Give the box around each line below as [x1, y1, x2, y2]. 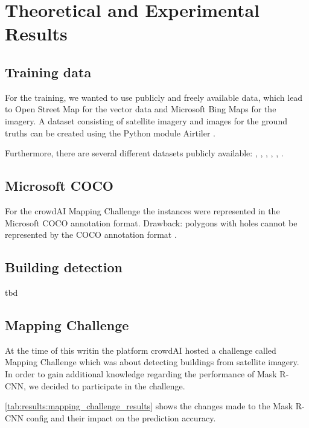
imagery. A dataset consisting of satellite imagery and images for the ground [5, 114, 287, 127]
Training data [5, 62, 92, 81]
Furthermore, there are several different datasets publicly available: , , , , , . [5, 147, 284, 159]
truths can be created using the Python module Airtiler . [5, 126, 215, 139]
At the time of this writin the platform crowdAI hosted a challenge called [5, 343, 276, 356]
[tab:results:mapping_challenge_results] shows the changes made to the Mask [5, 400, 293, 412]
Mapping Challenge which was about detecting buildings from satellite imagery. [5, 356, 299, 368]
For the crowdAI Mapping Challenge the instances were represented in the [5, 204, 280, 217]
